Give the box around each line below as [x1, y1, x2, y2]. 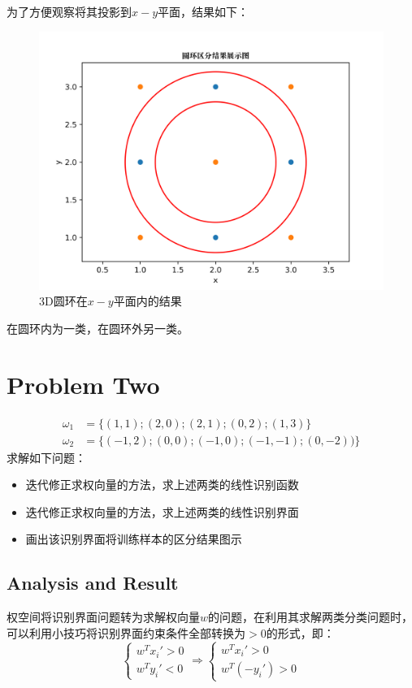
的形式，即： [266, 624, 335, 641]
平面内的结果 [113, 292, 182, 309]
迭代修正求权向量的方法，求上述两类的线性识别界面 [25, 503, 299, 520]
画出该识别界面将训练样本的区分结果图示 [25, 530, 242, 547]
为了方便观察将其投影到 [7, 3, 132, 19]
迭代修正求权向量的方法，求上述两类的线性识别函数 [25, 476, 299, 493]
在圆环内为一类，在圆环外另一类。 [7, 319, 189, 336]
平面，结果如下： [158, 3, 249, 19]
